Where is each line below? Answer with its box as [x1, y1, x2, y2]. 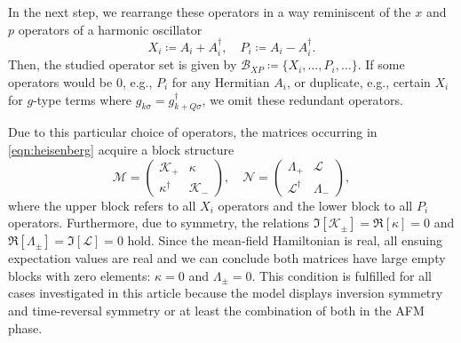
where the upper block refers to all [8, 195, 196, 214]
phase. [8, 318, 43, 337]
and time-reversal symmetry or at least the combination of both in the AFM [8, 300, 425, 319]
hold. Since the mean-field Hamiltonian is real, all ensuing [127, 231, 443, 250]
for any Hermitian [171, 73, 270, 92]
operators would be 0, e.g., [8, 73, 153, 92]
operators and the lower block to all [218, 195, 413, 214]
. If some [357, 55, 405, 74]
